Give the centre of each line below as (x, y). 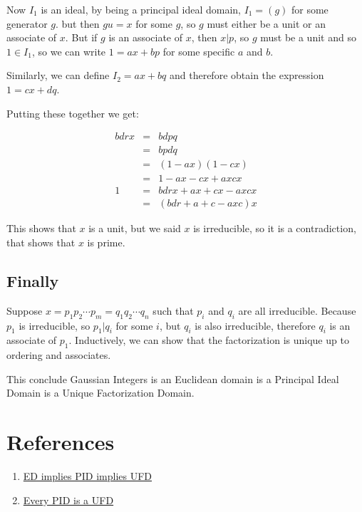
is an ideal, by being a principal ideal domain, (141, 9)
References (61, 442)
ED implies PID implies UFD (88, 476)
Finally (33, 280)
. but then (78, 23)
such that (173, 310)
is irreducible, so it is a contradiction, (275, 228)
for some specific (199, 51)
